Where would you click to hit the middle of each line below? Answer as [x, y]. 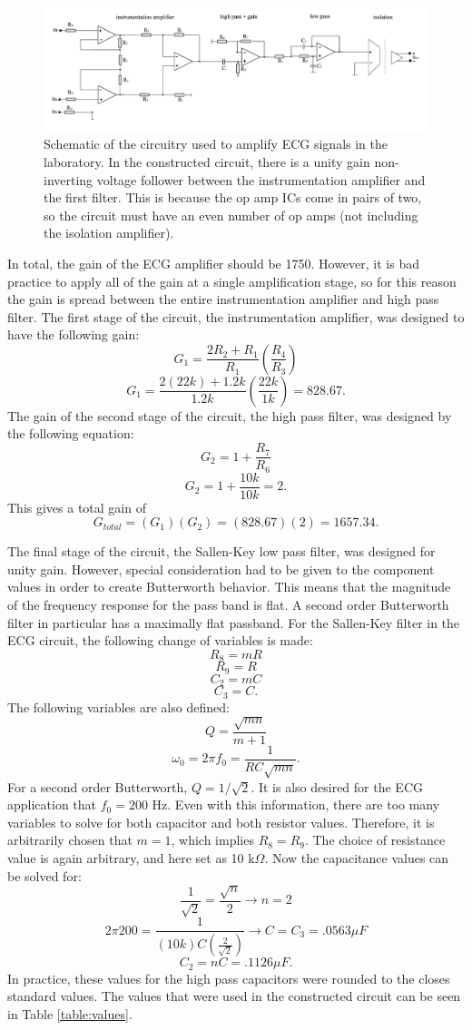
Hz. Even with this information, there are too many [296, 804]
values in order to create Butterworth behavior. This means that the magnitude [229, 587]
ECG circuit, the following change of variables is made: [160, 640]
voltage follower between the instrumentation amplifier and [261, 179]
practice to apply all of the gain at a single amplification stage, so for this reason [232, 281]
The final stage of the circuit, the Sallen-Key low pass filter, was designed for [221, 551]
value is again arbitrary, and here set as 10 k [131, 858]
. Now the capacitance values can [357, 858]
